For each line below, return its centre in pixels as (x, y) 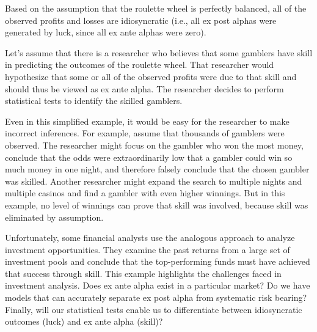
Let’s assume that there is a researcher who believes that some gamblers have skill (159, 52)
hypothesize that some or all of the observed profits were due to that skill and (151, 76)
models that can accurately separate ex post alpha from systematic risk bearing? (156, 297)
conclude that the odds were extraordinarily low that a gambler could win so (149, 157)
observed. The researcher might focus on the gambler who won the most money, (154, 145)
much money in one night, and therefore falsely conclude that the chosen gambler (157, 169)
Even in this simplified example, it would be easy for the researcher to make (147, 121)
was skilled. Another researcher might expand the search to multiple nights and (154, 181)
